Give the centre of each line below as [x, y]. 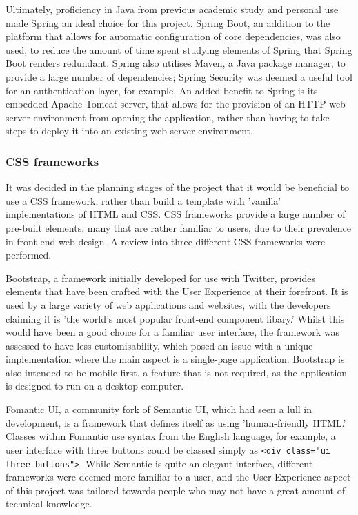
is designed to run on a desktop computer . [95, 386]
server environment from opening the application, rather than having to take [168, 117]
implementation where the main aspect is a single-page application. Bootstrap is [175, 359]
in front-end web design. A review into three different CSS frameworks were [166, 241]
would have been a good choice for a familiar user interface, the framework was [173, 332]
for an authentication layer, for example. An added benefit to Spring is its [162, 90]
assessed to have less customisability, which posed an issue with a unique [159, 345]
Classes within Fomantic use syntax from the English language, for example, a [171, 436]
